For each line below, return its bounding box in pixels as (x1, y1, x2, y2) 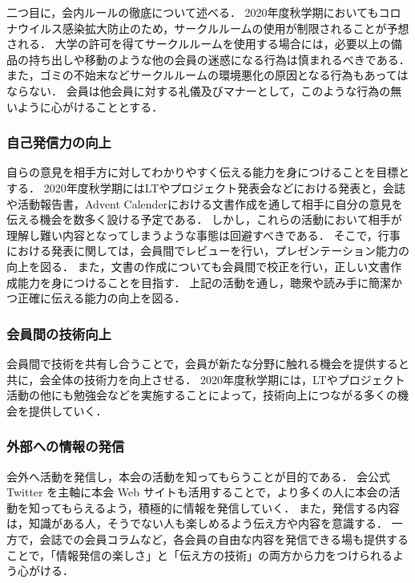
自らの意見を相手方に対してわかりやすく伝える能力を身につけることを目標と (6, 164, 410, 180)
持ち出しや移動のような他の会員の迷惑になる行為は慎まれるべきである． (28, 51, 410, 67)
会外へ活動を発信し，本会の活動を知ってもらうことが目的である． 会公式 (6, 468, 391, 484)
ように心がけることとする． (17, 98, 163, 115)
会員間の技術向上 (6, 323, 111, 343)
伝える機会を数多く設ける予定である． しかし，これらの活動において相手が (6, 211, 402, 228)
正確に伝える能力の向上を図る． (17, 289, 186, 306)
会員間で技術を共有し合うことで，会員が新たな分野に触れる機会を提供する (6, 354, 399, 371)
